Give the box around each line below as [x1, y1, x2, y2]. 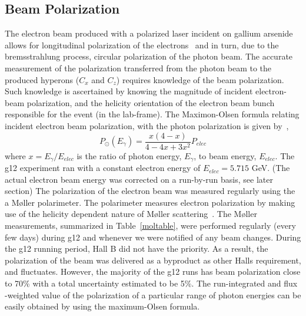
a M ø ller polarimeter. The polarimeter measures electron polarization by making [5, 196, 295, 208]
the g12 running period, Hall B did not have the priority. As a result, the [5, 242, 268, 255]
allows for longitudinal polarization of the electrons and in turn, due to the [5, 38, 279, 51]
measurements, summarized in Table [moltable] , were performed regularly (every [5, 219, 296, 232]
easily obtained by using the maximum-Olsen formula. [5, 300, 200, 312]
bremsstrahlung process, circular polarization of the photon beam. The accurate [5, 50, 293, 62]
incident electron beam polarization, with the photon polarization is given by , [5, 119, 289, 131]
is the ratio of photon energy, [76, 149, 182, 162]
